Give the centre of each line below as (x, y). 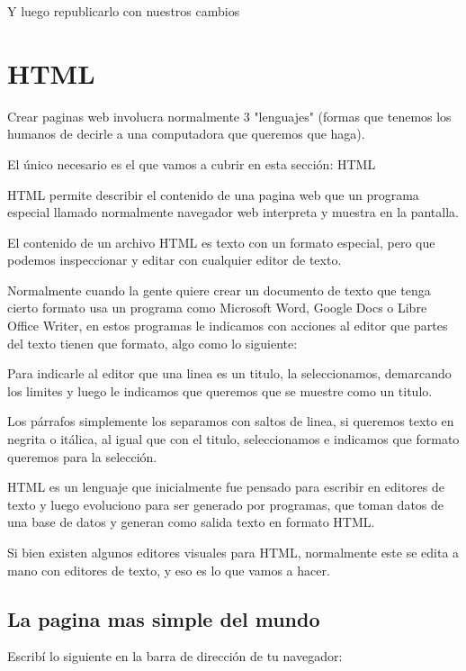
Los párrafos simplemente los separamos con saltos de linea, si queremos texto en (231, 421)
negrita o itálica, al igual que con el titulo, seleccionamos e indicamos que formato (233, 439)
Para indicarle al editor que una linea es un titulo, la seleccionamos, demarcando (229, 373)
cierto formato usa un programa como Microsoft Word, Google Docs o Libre (217, 308)
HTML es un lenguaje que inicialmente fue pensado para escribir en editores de (226, 487)
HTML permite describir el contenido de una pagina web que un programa (213, 194)
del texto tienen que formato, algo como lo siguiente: (152, 343)
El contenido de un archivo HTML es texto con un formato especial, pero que (221, 242)
